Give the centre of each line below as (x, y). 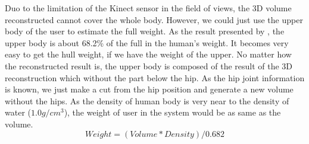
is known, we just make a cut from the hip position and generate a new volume (149, 89)
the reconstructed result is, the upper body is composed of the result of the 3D (149, 65)
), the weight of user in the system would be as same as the (172, 112)
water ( (18, 112)
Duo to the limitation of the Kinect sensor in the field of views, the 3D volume (148, 8)
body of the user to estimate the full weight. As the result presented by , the (145, 31)
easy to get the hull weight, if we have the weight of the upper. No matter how (148, 54)
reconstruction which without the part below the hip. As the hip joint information (155, 77)
